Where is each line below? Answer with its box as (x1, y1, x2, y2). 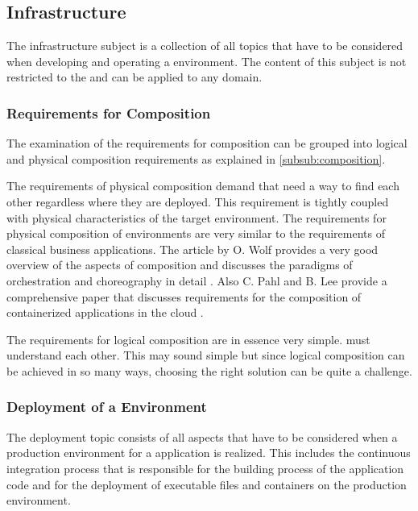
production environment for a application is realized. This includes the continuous (6, 444, 411, 461)
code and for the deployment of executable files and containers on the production (6, 476, 407, 492)
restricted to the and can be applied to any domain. (6, 69, 263, 85)
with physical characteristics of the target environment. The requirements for (6, 209, 387, 226)
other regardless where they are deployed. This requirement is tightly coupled (6, 193, 389, 210)
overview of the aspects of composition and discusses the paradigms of (6, 256, 353, 273)
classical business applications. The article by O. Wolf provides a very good (6, 240, 379, 257)
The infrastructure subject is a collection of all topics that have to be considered (6, 37, 404, 54)
